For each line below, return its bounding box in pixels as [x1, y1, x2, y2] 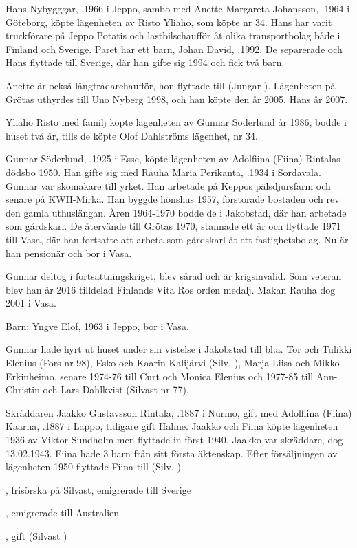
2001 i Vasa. [6, 296, 56, 310]
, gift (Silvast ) [6, 529, 67, 542]
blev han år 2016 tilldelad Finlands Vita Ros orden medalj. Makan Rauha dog [6, 282, 336, 296]
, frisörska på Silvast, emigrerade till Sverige [6, 482, 191, 496]
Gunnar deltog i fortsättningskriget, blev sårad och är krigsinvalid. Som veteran [6, 269, 342, 283]
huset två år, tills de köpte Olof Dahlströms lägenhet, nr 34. [6, 128, 258, 142]
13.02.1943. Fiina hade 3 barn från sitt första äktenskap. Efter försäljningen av [6, 446, 338, 460]
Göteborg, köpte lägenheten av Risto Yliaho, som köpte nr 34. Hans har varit [6, 14, 332, 29]
